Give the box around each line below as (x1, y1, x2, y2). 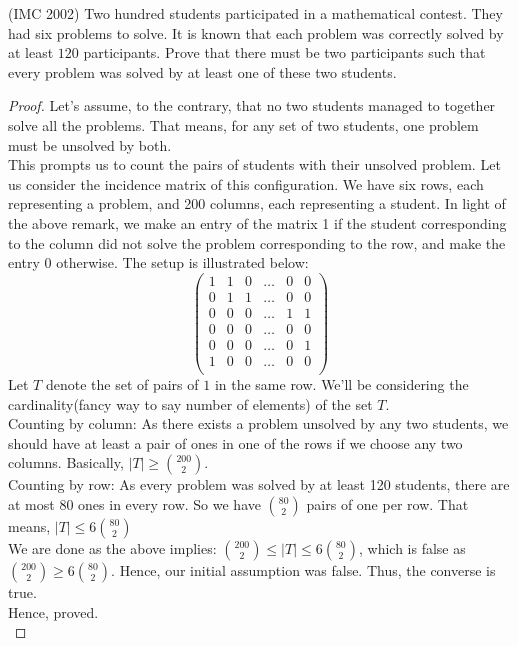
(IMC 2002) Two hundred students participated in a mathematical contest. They (8, 3, 503, 23)
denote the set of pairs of (45, 374, 199, 394)
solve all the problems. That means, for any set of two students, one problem (8, 114, 479, 135)
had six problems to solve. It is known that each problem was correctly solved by (8, 22, 504, 43)
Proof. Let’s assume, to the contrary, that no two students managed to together (8, 95, 496, 116)
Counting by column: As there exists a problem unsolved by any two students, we (8, 413, 509, 434)
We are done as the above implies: (8, 537, 217, 558)
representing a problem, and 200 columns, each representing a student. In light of (8, 193, 506, 214)
